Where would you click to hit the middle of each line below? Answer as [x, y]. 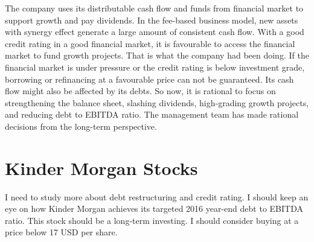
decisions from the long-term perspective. [81, 126]
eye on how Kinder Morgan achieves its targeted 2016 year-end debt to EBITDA [154, 209]
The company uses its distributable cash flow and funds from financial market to [154, 8]
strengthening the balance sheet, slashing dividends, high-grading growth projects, [157, 102]
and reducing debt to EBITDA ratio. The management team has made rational [152, 114]
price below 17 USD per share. [61, 232]
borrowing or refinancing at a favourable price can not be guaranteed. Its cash [149, 79]
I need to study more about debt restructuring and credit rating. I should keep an [157, 196]
